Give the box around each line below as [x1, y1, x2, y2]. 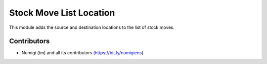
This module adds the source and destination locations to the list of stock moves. [9, 24, 175, 30]
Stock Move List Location [9, 7, 115, 18]
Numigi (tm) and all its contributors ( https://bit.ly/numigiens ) [21, 50, 144, 56]
